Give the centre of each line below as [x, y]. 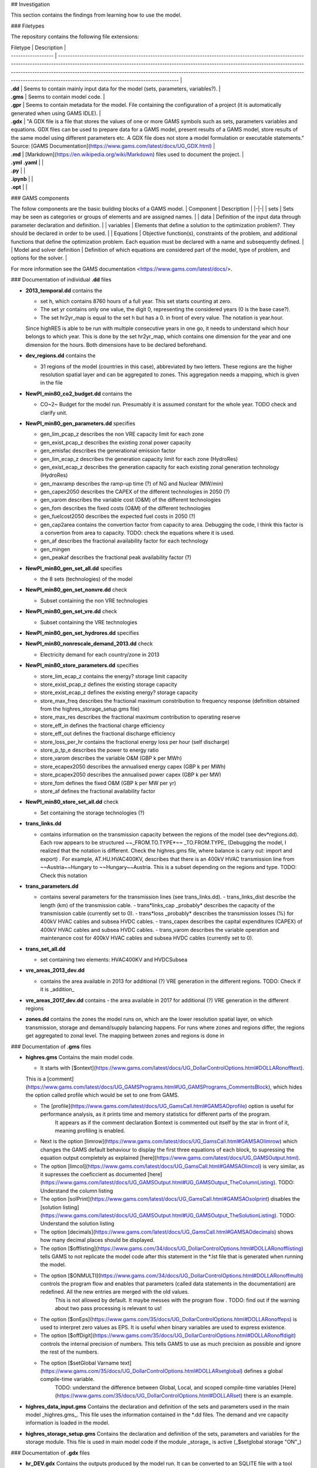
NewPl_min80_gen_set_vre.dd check [71, 611]
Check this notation [64, 876]
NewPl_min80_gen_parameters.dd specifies [80, 423]
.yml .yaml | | [27, 163]
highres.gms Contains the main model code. [80, 1057]
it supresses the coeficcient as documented [93, 1174]
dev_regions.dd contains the [61, 356]
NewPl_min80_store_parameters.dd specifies [82, 665]
